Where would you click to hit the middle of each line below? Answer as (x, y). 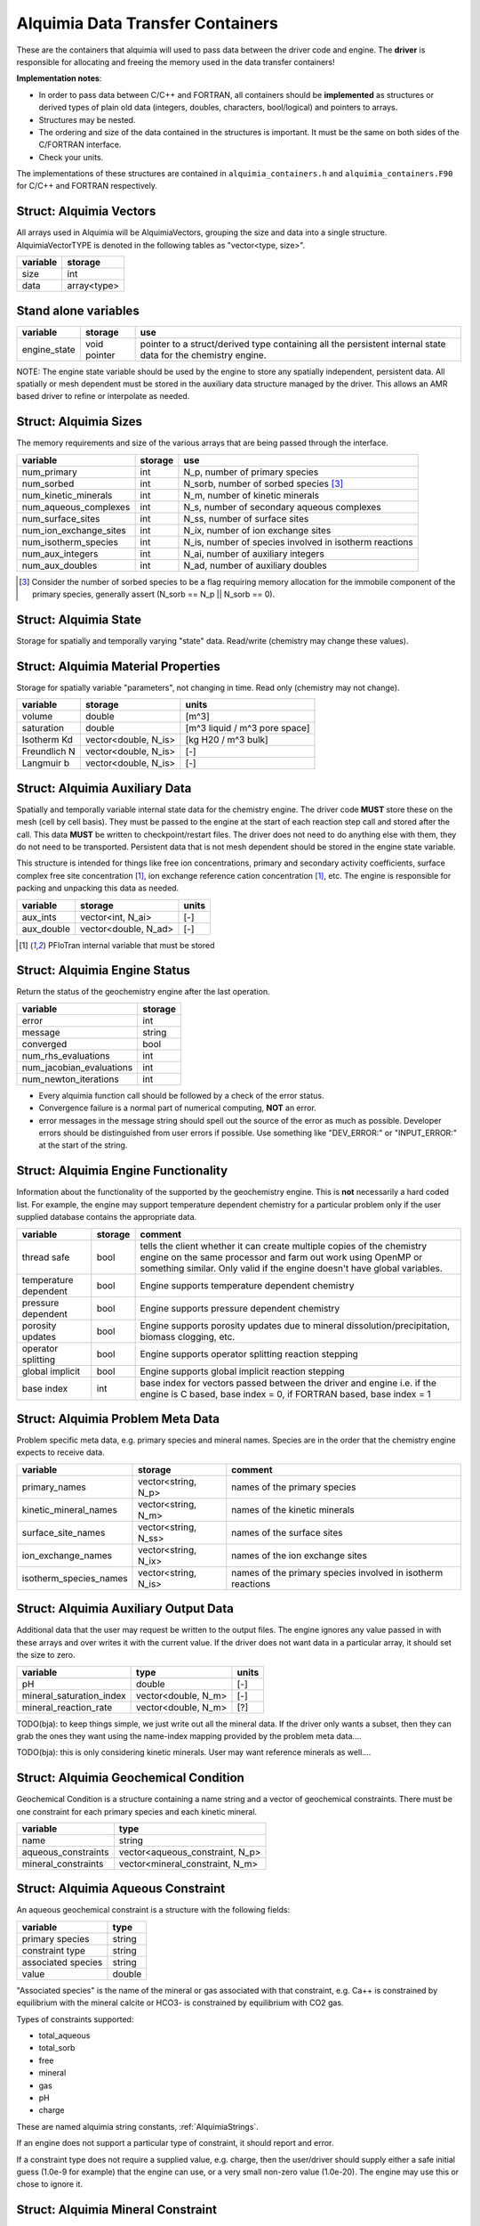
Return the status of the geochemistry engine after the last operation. (143, 992)
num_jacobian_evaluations (77, 1067)
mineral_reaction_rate (67, 1707)
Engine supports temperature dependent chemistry (247, 1285)
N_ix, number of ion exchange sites (257, 530)
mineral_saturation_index (74, 1695)
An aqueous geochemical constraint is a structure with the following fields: (153, 1910)
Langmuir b (46, 763)
